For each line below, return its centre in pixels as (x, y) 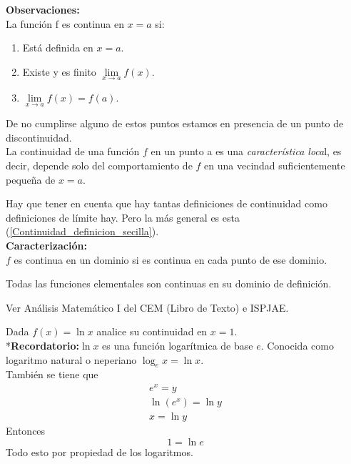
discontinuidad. (39, 137)
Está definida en (58, 48)
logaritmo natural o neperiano (71, 359)
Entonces (26, 431)
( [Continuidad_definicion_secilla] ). (82, 231)
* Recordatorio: (42, 345)
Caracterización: (46, 245)
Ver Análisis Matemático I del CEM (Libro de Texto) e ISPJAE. (147, 307)
